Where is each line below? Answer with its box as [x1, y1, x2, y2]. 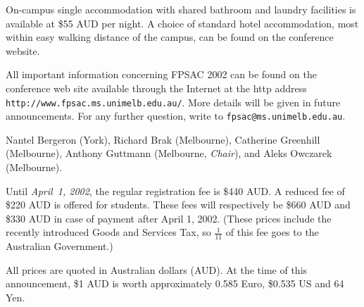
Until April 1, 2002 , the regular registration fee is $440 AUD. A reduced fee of [6, 183, 345, 198]
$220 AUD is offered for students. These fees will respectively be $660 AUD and [6, 197, 351, 212]
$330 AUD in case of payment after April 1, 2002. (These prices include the [6, 211, 332, 225]
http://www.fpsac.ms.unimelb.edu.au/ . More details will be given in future [6, 94, 341, 109]
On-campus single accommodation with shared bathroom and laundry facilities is [6, 2, 356, 16]
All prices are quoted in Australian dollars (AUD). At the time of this [6, 262, 308, 277]
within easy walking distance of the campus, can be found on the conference [6, 30, 334, 44]
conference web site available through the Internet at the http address [6, 80, 307, 95]
